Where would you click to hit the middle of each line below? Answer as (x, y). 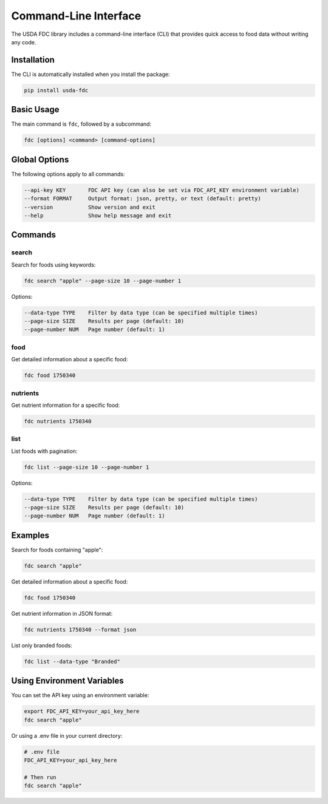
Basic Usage (35, 110)
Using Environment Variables (67, 681)
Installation (33, 60)
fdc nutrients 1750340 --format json (80, 629)
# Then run (40, 777)
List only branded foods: (42, 645)
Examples (30, 535)
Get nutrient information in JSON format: (62, 613)
